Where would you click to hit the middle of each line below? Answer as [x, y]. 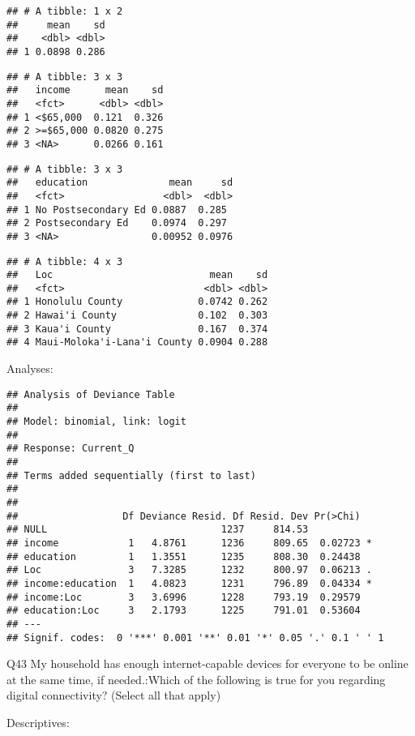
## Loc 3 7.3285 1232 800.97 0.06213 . [190, 570]
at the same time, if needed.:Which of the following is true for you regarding [196, 679]
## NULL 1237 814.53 [158, 530]
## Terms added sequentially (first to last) [131, 475]
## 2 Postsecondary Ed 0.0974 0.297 [117, 223]
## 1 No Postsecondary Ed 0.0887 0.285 [117, 210]
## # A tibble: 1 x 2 [65, 11]
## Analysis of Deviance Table [91, 394]
